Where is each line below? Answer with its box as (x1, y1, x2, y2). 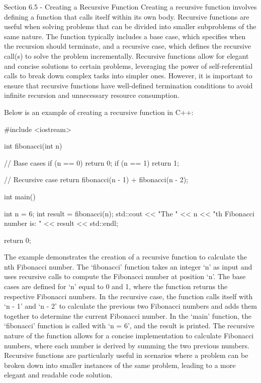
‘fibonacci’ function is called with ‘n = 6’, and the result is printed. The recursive (4, 320, 254, 331)
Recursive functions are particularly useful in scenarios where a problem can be (4, 350, 248, 360)
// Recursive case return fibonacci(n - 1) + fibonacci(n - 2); (4, 174, 189, 185)
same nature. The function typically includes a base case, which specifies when (4, 31, 246, 41)
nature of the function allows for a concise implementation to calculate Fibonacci (4, 330, 254, 341)
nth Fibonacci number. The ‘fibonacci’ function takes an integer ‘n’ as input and (4, 261, 252, 272)
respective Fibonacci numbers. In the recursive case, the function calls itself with (4, 291, 253, 301)
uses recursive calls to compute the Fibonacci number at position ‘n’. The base (4, 271, 246, 282)
